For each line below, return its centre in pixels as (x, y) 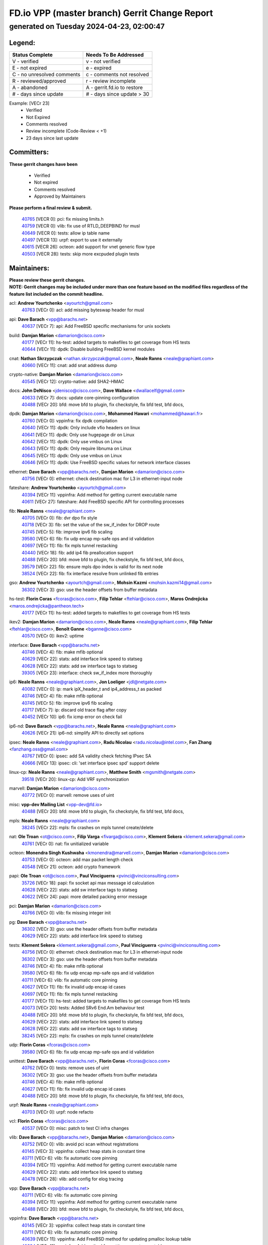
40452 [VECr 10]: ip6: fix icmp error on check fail (72, 717)
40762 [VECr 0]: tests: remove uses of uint (65, 1068)
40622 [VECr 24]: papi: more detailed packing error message (84, 897)
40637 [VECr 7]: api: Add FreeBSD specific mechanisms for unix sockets (96, 326)
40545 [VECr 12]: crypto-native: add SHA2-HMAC (73, 381)
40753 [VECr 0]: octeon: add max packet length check (77, 860)
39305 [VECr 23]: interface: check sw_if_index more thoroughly (87, 673)
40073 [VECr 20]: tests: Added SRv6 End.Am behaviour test (83, 1008)
